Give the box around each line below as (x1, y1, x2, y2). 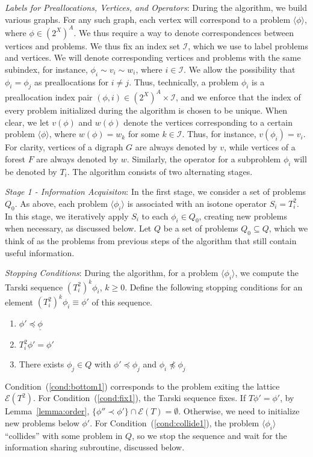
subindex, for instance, (5, 63, 88, 75)
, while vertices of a (224, 141, 296, 153)
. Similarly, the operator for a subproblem (126, 152, 281, 165)
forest (5, 152, 25, 165)
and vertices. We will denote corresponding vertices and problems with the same (5, 51, 301, 64)
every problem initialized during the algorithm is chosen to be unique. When (5, 103, 287, 116)
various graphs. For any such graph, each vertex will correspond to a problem (5, 13, 291, 25)
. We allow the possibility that (184, 63, 296, 75)
